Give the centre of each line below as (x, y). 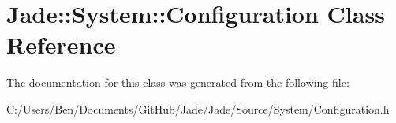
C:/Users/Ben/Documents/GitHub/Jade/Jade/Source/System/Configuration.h (198, 108)
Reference (61, 45)
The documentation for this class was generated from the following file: (178, 82)
